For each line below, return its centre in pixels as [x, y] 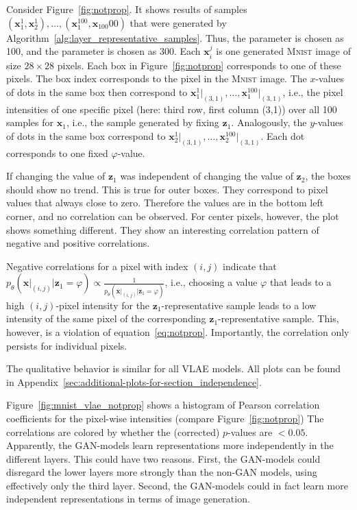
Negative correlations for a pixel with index [97, 266]
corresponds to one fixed [57, 153]
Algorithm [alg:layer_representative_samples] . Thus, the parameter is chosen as [175, 37]
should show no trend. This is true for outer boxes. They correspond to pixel [167, 189]
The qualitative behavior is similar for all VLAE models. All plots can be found [174, 368]
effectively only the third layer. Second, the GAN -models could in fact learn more [177, 485]
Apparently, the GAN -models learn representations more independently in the [170, 445]
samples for [30, 122]
